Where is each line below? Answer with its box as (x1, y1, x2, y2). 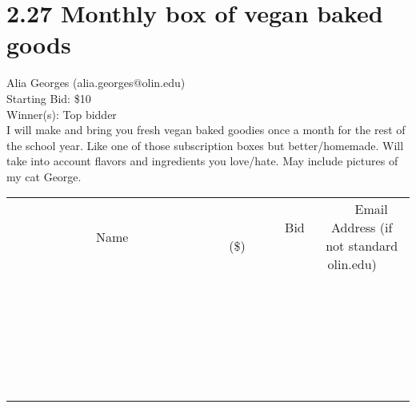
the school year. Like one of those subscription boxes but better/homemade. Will (6, 137, 404, 153)
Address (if (331, 218, 393, 237)
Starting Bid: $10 (6, 89, 91, 106)
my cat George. (6, 168, 82, 184)
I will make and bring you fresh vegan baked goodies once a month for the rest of (6, 121, 406, 138)
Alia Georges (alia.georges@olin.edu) (6, 74, 186, 91)
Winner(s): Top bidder (6, 105, 117, 122)
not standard (326, 236, 398, 255)
